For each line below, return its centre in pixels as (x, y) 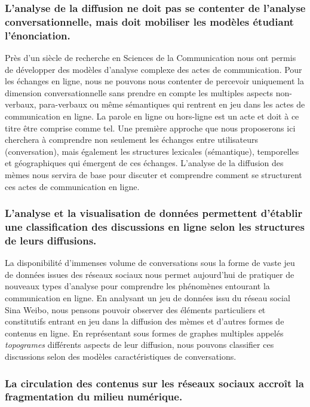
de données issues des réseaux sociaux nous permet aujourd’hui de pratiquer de (150, 274)
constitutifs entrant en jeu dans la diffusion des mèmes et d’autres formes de (145, 321)
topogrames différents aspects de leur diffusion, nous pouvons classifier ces (139, 345)
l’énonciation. (38, 35)
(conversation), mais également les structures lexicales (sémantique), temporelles (152, 151)
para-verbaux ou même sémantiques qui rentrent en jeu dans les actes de (172, 104)
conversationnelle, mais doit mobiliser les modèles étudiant (149, 21)
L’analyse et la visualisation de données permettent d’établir (154, 213)
